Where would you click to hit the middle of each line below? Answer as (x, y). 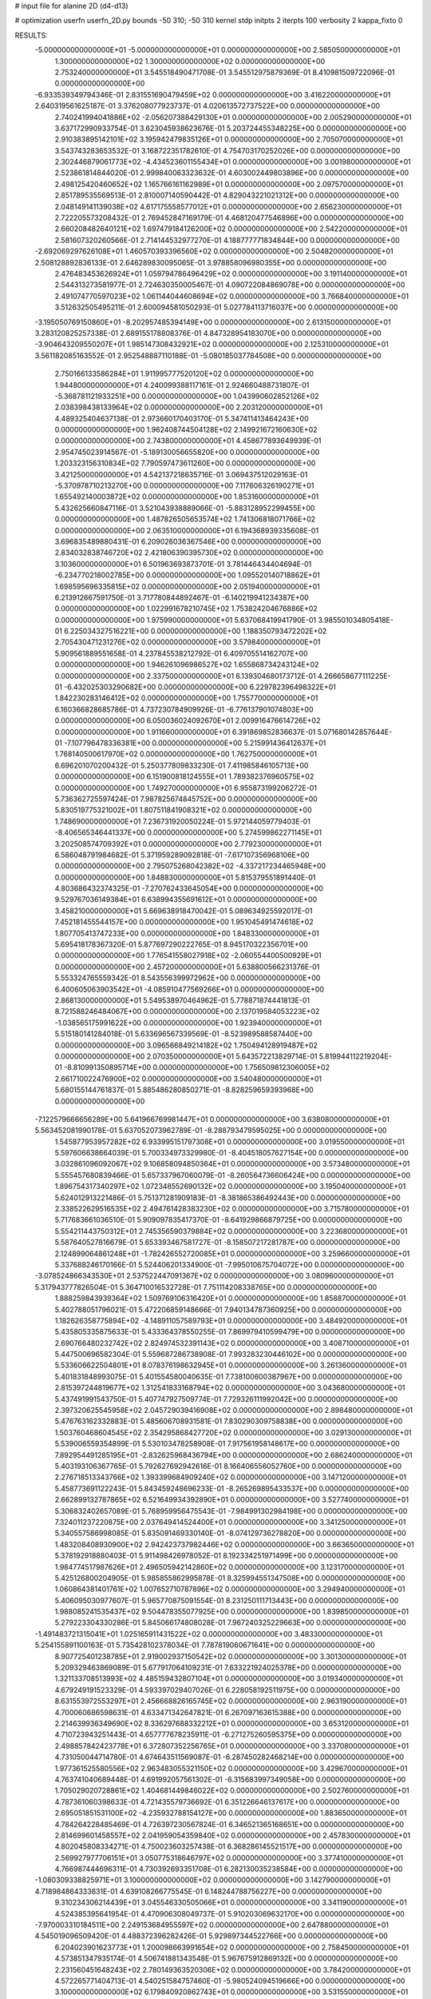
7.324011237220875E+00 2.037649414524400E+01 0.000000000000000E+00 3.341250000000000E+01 (230, 1522)
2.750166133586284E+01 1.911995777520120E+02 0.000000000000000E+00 (184, 374)
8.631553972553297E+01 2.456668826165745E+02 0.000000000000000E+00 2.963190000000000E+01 (231, 1701)
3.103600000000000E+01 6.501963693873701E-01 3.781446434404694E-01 (183, 564)
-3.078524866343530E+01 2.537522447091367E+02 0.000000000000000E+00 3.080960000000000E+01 (214, 1276)
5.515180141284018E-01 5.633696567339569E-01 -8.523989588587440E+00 (184, 1034)
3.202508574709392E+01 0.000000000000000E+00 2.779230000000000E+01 (188, 844)
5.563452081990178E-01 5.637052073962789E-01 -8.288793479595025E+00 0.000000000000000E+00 (211, 1131)
